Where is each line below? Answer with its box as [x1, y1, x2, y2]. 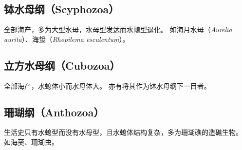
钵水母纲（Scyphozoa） [4, 1, 119, 17]
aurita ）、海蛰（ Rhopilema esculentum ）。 [4, 34, 130, 44]
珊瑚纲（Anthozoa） [4, 104, 104, 119]
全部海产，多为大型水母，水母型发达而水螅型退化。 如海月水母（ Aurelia [4, 24, 232, 35]
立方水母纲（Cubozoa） [4, 57, 120, 73]
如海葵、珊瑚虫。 [4, 136, 58, 147]
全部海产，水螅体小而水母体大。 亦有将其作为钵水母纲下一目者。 [4, 80, 211, 91]
